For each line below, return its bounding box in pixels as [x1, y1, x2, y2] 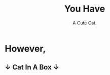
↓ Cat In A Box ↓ [5, 63, 59, 71]
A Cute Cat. [72, 20, 97, 26]
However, [5, 43, 46, 54]
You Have [64, 3, 105, 15]
